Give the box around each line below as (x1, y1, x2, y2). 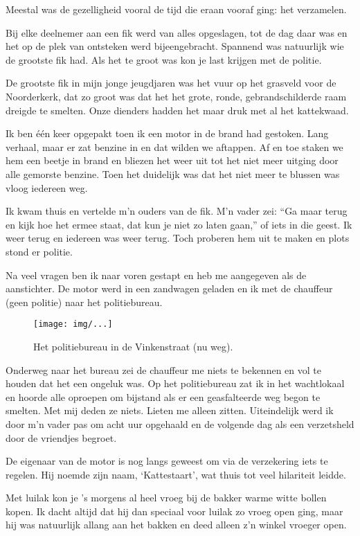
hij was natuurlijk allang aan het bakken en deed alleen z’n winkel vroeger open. (6, 517, 347, 532)
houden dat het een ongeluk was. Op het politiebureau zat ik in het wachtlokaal (6, 376, 345, 391)
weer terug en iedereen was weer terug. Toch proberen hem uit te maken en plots (6, 231, 350, 245)
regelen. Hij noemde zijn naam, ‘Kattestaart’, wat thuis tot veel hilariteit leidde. (6, 467, 346, 481)
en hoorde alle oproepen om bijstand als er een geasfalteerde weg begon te (6, 389, 321, 404)
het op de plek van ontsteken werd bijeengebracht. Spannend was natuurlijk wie (6, 39, 344, 53)
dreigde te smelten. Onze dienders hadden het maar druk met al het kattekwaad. (6, 102, 349, 117)
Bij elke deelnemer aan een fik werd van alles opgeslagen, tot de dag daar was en (6, 25, 348, 39)
